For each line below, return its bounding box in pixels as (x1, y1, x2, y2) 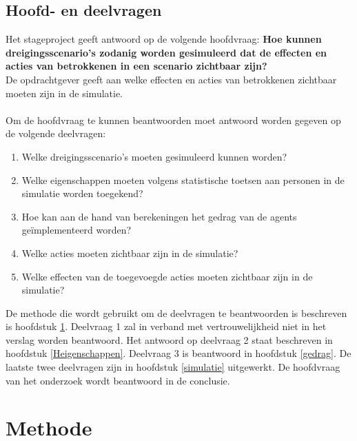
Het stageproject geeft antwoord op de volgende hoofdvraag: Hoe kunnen (6, 32, 322, 46)
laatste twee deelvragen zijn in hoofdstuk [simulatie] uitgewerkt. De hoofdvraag (6, 360, 340, 374)
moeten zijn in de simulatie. (6, 85, 123, 100)
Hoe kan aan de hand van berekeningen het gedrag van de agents (21, 209, 297, 223)
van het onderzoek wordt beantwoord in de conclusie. (6, 373, 230, 387)
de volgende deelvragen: (6, 126, 106, 141)
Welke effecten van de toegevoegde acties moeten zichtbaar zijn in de (21, 269, 313, 283)
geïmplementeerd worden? (21, 223, 132, 237)
